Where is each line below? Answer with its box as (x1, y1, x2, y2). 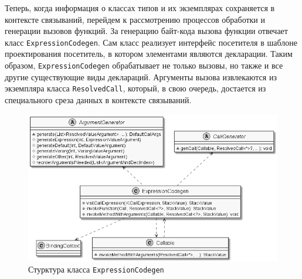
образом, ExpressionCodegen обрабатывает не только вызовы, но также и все (5, 59, 283, 72)
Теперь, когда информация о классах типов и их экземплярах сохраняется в (5, 2, 275, 13)
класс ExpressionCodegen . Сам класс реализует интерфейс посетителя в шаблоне (5, 36, 297, 48)
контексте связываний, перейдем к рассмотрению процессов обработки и (5, 13, 266, 25)
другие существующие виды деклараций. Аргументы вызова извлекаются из (5, 70, 277, 83)
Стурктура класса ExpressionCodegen (28, 263, 164, 275)
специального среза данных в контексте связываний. (5, 93, 192, 106)
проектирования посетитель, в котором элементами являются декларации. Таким (5, 47, 293, 60)
